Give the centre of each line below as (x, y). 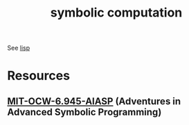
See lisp (18, 48)
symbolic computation (116, 13)
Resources (39, 76)
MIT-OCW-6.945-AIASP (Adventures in (94, 101)
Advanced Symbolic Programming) (84, 112)
